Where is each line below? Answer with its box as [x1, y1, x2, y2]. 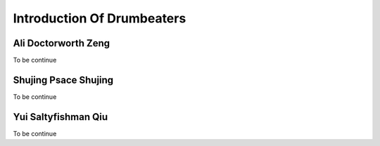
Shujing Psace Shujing [13, 74, 114, 86]
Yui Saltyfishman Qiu [13, 111, 108, 123]
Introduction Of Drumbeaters [13, 11, 186, 26]
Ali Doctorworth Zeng [13, 37, 110, 49]
